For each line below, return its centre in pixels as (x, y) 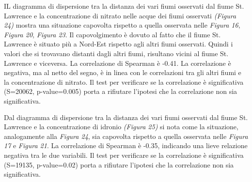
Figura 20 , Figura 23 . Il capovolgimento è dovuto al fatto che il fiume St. (112, 34)
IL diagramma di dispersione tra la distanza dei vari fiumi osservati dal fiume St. (124, 6)
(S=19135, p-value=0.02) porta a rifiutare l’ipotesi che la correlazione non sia (119, 164)
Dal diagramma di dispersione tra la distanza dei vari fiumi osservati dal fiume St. (126, 117)
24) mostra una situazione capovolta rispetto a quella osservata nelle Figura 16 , (122, 25)
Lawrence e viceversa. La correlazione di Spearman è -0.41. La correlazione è (118, 63)
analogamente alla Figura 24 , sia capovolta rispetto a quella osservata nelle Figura (126, 136)
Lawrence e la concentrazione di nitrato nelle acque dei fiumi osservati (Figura (120, 15)
